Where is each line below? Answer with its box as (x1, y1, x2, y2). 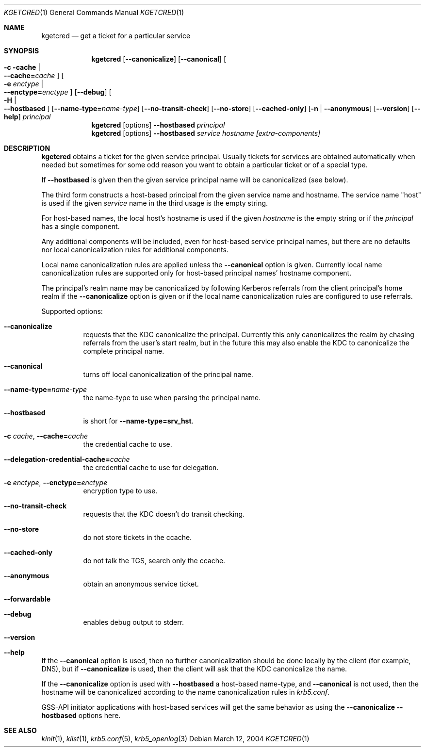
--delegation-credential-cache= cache (4, 455, 130, 463)
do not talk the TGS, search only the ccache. (83, 556, 226, 565)
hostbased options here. (41, 711, 121, 719)
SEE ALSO (4, 726, 37, 735)
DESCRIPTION (4, 144, 50, 152)
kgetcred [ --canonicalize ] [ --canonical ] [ (91, 55, 227, 63)
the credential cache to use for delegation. (83, 463, 219, 472)
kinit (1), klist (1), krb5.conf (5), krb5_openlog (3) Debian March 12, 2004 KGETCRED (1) (41, 735, 310, 743)
